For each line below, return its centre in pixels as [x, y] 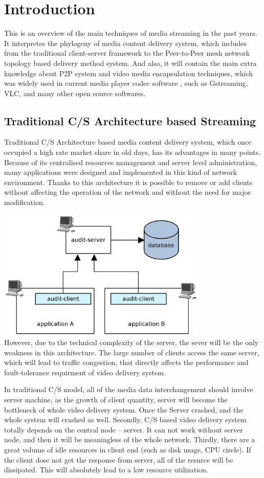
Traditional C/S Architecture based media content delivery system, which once [128, 142]
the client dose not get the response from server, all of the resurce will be [119, 459]
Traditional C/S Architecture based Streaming [130, 120]
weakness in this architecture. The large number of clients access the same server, [132, 352]
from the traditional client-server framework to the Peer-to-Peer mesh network [127, 53]
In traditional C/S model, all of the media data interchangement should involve [129, 389]
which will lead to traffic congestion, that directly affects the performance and [126, 362]
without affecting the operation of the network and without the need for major [128, 192]
